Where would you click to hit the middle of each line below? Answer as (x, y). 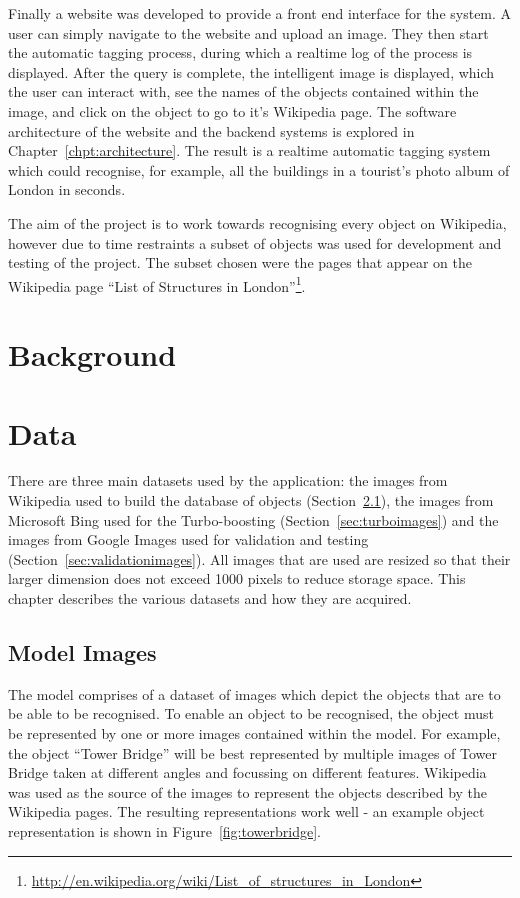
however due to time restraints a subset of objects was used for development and (255, 242)
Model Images (82, 652)
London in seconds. (67, 189)
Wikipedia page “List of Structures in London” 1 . (157, 284)
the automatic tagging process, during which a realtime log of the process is (240, 52)
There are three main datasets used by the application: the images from (228, 480)
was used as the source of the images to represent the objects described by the (248, 791)
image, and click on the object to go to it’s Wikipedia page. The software (232, 110)
